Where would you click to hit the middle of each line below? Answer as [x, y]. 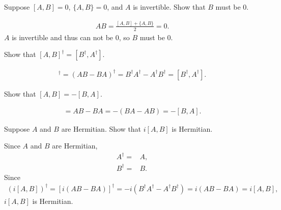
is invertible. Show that [169, 7]
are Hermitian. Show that [101, 128]
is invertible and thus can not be [63, 37]
